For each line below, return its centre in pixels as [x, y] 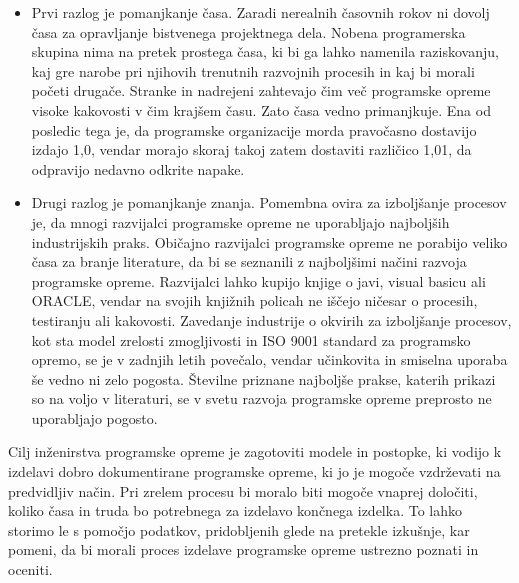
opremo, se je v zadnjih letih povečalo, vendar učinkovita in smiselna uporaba [269, 359]
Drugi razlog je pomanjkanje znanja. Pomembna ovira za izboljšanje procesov [269, 202]
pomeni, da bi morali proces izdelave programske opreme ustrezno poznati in [243, 549]
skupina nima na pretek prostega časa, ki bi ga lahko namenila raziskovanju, [265, 51]
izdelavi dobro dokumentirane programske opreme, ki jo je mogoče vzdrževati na [254, 471]
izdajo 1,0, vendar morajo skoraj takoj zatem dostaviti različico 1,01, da [251, 149]
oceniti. [30, 569]
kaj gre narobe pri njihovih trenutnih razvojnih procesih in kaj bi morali [253, 70]
